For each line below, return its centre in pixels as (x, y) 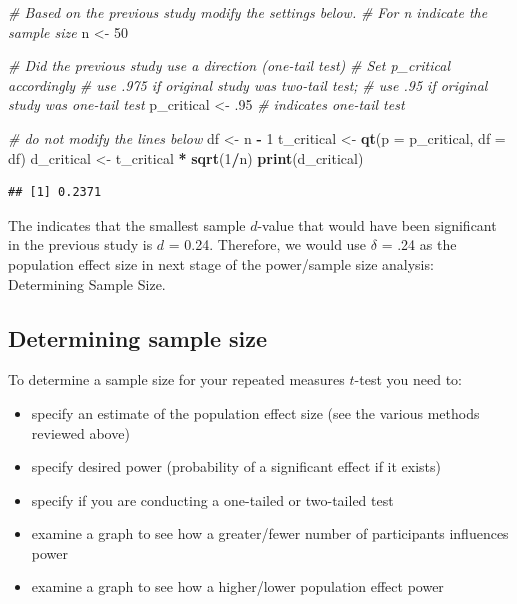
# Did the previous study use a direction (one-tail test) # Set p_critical (229, 65)
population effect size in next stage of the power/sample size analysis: (221, 263)
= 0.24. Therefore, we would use (267, 244)
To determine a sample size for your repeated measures (176, 379)
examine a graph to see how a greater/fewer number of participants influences (270, 533)
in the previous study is (80, 244)
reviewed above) (80, 432)
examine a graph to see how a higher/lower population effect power (237, 586)
